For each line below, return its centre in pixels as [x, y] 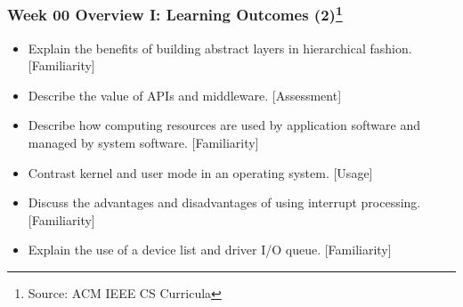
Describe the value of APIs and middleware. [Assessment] [185, 95]
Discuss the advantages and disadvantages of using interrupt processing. [224, 202]
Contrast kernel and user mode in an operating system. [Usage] [200, 172]
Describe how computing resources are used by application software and [224, 125]
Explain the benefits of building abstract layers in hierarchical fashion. [220, 48]
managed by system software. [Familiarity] [143, 143]
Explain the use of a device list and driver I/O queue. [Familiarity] [210, 250]
